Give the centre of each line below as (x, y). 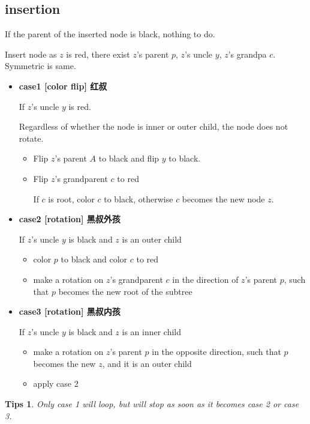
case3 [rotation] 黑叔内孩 (70, 311)
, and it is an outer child (147, 363)
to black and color (94, 259)
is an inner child (152, 331)
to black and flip (129, 158)
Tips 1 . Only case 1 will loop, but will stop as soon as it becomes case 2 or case (152, 404)
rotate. (31, 138)
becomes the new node (223, 198)
